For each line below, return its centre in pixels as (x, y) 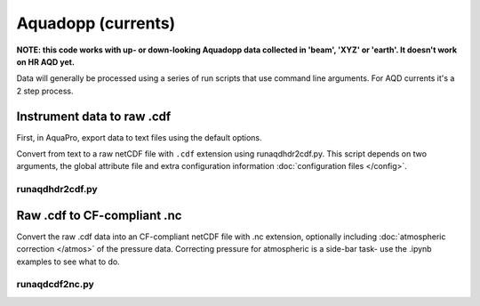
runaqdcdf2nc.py (56, 285)
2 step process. (45, 91)
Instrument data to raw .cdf (94, 116)
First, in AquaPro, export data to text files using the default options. (139, 137)
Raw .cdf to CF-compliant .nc (99, 215)
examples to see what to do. (68, 262)
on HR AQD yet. (46, 61)
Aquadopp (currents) (96, 23)
